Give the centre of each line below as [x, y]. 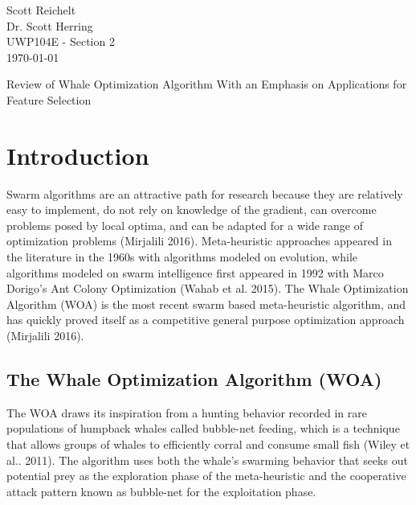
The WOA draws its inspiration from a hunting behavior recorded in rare [187, 412]
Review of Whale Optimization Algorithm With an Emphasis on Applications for [207, 84]
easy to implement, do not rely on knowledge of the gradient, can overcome [192, 209]
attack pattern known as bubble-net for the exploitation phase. [161, 491]
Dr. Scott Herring [50, 25]
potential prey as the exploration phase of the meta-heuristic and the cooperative [206, 476]
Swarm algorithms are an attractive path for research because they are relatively [205, 193]
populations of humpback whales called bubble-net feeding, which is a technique [203, 428]
